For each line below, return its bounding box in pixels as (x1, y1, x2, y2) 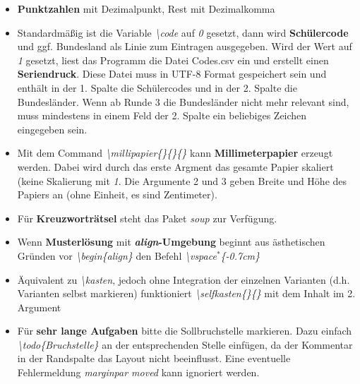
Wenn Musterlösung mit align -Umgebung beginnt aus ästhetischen (17, 234, 325, 249)
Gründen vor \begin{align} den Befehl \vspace (17, 248, 217, 263)
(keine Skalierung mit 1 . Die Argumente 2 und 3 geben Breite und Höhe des (17, 173, 347, 188)
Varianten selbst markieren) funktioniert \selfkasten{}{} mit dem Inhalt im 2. (17, 286, 356, 301)
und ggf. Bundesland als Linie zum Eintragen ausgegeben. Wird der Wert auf (17, 39, 352, 54)
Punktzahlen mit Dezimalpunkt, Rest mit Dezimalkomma (17, 1, 275, 16)
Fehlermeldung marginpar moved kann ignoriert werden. (17, 365, 260, 380)
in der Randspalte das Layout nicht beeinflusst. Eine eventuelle (17, 351, 291, 366)
